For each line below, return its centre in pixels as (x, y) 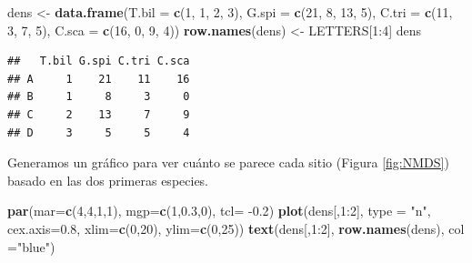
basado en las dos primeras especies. (108, 180)
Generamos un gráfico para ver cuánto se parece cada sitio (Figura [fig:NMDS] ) (228, 162)
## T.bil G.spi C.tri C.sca (99, 61)
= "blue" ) (31, 246)
